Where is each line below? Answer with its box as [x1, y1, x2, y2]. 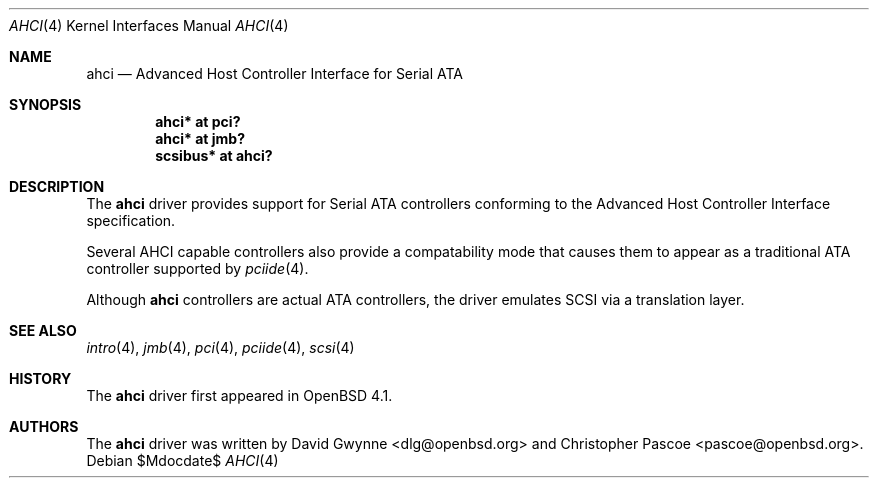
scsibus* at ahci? [155, 147, 273, 164]
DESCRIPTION [9, 178, 105, 195]
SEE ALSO [9, 322, 77, 339]
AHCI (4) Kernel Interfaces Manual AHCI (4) [9, 17, 289, 34]
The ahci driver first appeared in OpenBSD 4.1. [86, 387, 393, 404]
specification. [86, 212, 176, 229]
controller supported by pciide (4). [86, 260, 309, 277]
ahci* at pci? [155, 113, 241, 130]
